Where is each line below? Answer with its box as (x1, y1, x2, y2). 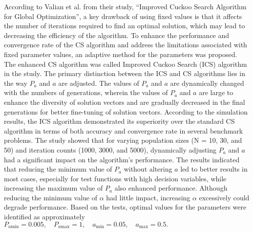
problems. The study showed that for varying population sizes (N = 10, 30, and (4, 135, 242, 145)
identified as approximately (4, 212, 85, 222)
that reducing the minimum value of (4, 164, 112, 174)
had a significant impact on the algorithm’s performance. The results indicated (4, 154, 240, 164)
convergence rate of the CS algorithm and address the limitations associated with (4, 39, 247, 50)
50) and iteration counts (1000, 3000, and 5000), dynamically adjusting (4, 144, 217, 155)
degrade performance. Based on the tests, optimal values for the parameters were (4, 202, 247, 212)
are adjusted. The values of (58, 77, 139, 88)
